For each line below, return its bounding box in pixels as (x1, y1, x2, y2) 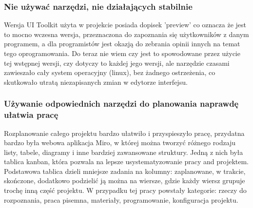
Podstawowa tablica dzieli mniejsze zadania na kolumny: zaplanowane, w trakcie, (4, 166, 246, 176)
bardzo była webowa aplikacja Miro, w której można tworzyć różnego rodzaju (4, 137, 236, 148)
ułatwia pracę (4, 109, 58, 121)
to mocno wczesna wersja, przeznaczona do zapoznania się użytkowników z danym (4, 29, 249, 39)
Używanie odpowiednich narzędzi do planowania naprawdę (4, 97, 239, 110)
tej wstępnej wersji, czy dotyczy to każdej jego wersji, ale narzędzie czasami (4, 57, 230, 68)
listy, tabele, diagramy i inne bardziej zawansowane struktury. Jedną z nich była (4, 147, 243, 157)
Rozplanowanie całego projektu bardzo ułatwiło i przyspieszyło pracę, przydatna (4, 128, 245, 138)
